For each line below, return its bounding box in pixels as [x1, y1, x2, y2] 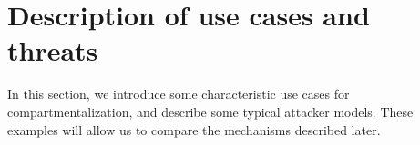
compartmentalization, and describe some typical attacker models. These [7, 101, 414, 121]
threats [7, 32, 98, 69]
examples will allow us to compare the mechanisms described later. [7, 120, 381, 139]
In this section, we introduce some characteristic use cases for [7, 84, 350, 103]
